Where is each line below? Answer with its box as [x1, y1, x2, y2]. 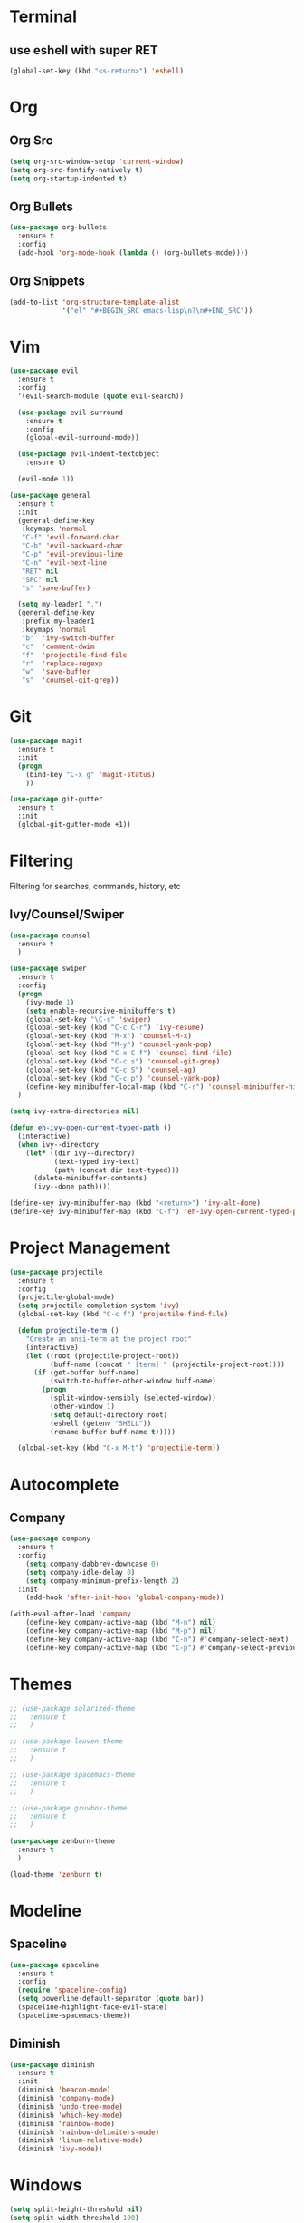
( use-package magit [9, 736, 83, 745]
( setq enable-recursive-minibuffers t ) [25, 1006, 176, 1015]
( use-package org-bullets [9, 223, 107, 232]
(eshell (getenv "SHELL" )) [49, 1419, 152, 1428]
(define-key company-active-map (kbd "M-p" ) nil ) [25, 1626, 217, 1636]
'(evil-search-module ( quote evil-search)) [17, 392, 184, 401]
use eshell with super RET [9, 43, 158, 58]
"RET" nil [21, 567, 59, 576]
